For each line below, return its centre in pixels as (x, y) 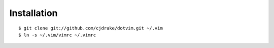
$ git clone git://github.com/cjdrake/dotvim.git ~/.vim (91, 28)
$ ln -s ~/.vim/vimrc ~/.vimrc (57, 35)
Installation (33, 13)
